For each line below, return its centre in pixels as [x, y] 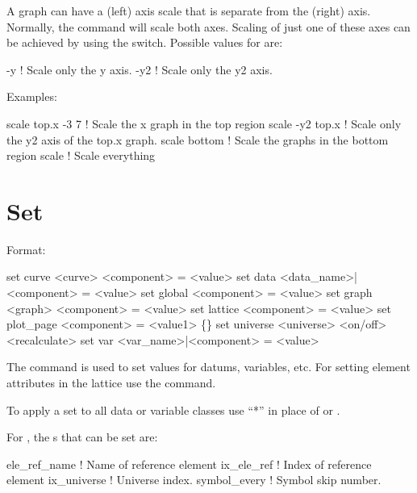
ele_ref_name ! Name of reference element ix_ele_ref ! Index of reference [189, 464]
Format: [26, 249]
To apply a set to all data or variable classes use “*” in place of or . [173, 409]
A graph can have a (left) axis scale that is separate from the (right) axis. [189, 10]
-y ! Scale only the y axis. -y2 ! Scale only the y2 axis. [140, 69]
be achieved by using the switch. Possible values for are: [145, 42]
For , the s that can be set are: [82, 437]
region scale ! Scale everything [81, 155]
